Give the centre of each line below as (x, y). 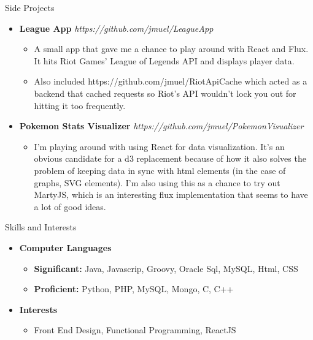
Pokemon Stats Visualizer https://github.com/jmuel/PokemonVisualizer (161, 126)
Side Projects (30, 7)
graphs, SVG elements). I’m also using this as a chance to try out (157, 182)
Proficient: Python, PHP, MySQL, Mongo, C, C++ (134, 289)
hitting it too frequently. (80, 105)
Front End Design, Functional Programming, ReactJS (135, 330)
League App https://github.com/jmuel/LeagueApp (116, 28)
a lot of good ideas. (70, 206)
